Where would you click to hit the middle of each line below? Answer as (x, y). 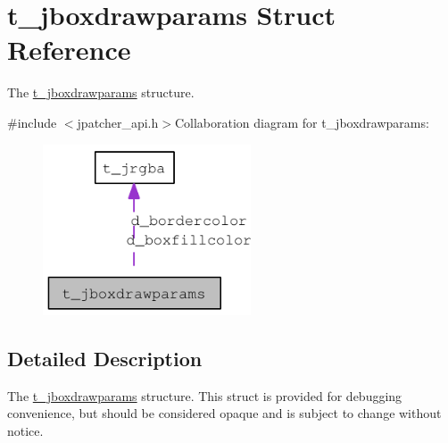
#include (32, 122)
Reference (69, 50)
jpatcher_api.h (118, 122)
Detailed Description (105, 358)
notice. (25, 430)
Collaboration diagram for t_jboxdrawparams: (302, 122)
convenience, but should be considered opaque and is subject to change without (224, 413)
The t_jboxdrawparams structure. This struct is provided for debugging (205, 395)
